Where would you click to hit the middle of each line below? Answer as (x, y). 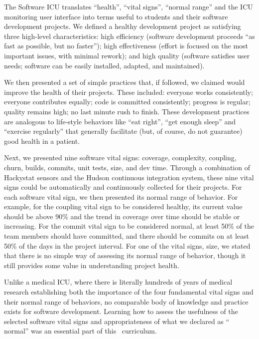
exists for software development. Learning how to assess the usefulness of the (121, 311)
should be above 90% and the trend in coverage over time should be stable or (122, 216)
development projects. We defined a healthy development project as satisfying (123, 26)
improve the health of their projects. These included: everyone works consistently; (129, 92)
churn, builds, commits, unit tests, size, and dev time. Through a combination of (127, 167)
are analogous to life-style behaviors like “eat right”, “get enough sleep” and (120, 121)
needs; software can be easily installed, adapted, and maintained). (104, 65)
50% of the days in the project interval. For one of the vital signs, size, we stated (127, 245)
